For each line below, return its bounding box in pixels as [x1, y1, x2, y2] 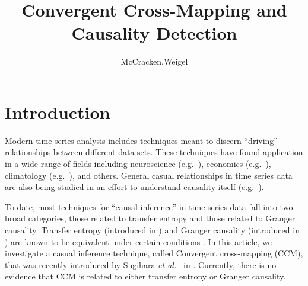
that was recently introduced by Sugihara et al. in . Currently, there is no [5, 258, 277, 271]
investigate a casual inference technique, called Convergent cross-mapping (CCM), [5, 247, 303, 259]
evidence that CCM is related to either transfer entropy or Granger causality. [5, 270, 286, 282]
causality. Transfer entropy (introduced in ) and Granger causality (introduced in [5, 224, 300, 236]
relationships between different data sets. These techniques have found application [5, 146, 303, 158]
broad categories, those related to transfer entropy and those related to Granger [5, 212, 296, 224]
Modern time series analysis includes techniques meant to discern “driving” [5, 134, 278, 146]
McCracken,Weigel [120, 55, 188, 68]
